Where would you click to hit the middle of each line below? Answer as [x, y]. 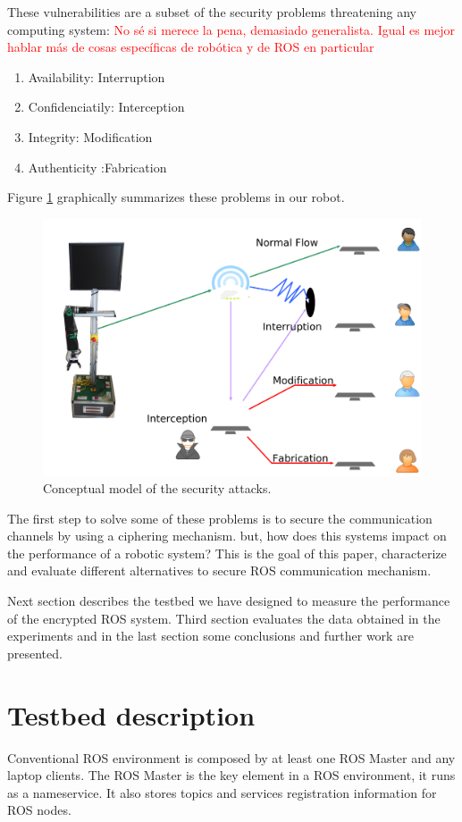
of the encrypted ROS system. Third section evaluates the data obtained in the [224, 618]
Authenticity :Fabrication [97, 167]
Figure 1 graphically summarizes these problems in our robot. [176, 197]
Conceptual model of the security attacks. [157, 488]
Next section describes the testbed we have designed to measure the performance [229, 601]
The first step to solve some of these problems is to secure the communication [220, 518]
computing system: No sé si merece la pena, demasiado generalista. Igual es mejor [231, 29]
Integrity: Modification [90, 136]
